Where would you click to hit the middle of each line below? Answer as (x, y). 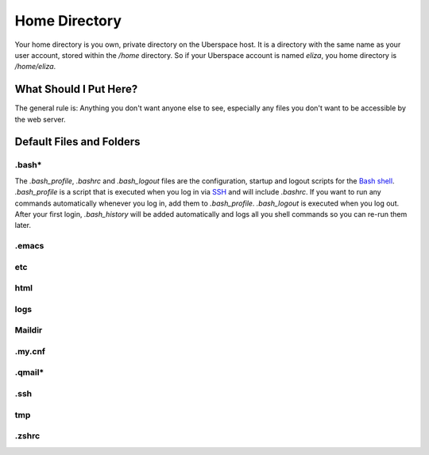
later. (23, 226)
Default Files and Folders (77, 142)
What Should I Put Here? (76, 89)
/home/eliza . (35, 67)
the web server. (41, 119)
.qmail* (29, 372)
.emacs (29, 246)
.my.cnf (30, 351)
